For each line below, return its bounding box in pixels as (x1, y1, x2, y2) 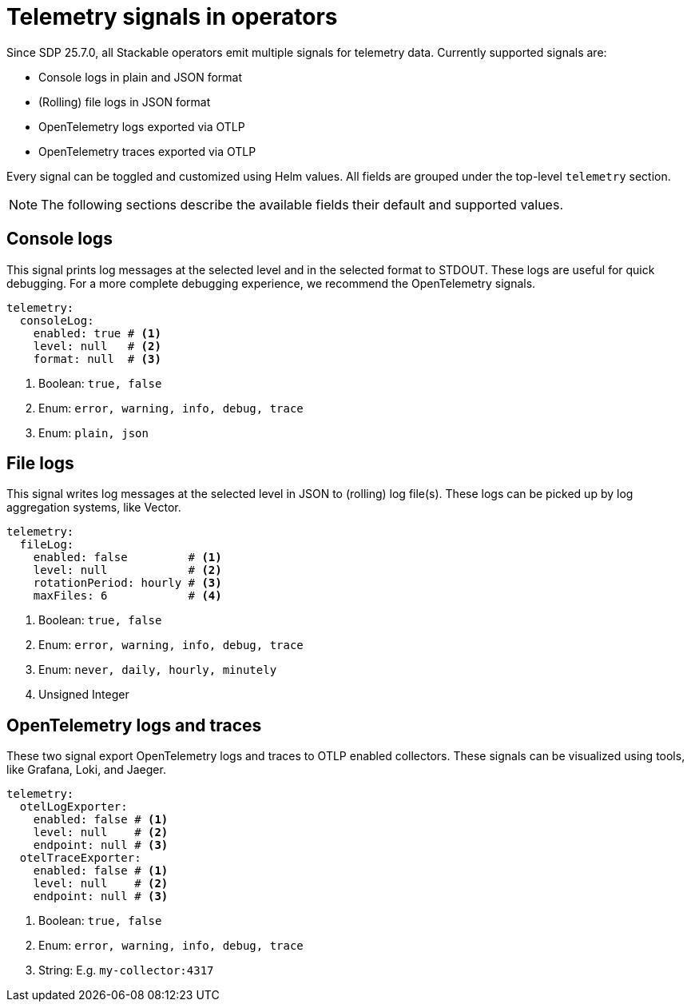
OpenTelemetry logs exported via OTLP (38, 119, 245, 133)
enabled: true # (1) (33, 326, 161, 340)
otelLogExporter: (19, 800, 128, 814)
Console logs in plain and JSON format (38, 70, 243, 84)
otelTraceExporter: (19, 851, 141, 865)
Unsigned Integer (38, 687, 129, 702)
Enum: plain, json (38, 425, 149, 440)
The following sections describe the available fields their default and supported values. (41, 196, 563, 213)
